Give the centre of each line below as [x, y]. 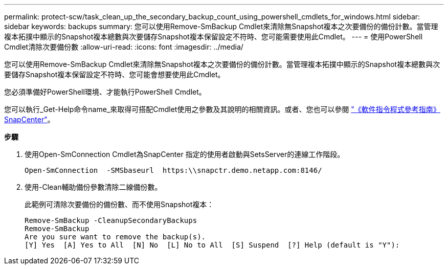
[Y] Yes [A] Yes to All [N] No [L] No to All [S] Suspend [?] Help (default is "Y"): [212, 245]
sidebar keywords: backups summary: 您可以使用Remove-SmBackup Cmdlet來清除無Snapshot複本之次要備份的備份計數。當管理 [221, 26]
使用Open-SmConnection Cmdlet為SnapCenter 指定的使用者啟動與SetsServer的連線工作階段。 [185, 154]
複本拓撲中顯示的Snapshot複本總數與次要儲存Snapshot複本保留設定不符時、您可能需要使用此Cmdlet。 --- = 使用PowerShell [214, 37]
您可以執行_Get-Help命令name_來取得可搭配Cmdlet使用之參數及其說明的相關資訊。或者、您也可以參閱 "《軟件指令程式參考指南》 [222, 109]
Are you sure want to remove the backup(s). [115, 237]
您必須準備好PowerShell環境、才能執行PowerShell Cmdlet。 [105, 92]
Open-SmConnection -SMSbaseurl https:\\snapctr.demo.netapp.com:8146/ [173, 170]
